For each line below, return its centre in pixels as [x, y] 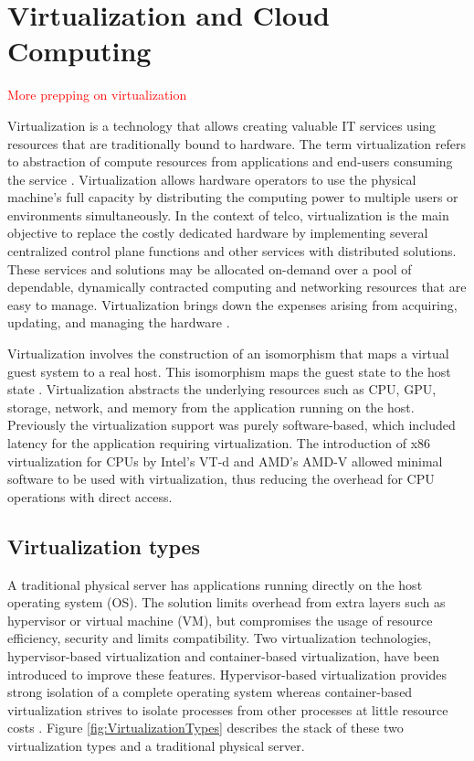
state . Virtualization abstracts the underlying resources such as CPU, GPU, [222, 389]
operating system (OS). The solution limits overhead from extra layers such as [226, 602]
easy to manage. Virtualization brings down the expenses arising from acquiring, [232, 304]
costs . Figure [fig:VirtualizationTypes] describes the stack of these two [205, 728]
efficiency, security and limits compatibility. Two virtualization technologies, [220, 638]
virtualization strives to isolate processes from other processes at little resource [228, 709]
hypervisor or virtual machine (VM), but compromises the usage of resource [220, 620]
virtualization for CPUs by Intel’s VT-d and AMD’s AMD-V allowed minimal [225, 461]
